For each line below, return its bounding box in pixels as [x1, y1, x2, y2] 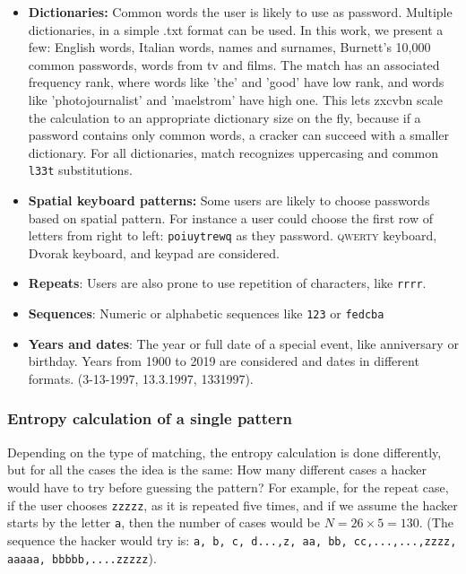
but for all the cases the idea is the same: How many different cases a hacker [7, 460, 427, 479]
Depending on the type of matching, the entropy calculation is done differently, [7, 442, 442, 461]
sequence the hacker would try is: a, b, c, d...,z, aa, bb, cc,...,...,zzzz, [7, 530, 457, 549]
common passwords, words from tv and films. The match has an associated [28, 55, 440, 74]
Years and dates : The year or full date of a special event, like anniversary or [28, 334, 459, 352]
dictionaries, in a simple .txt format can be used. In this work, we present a [28, 20, 444, 39]
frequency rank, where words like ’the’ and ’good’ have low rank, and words [28, 73, 444, 91]
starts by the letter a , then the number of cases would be [7, 513, 321, 532]
